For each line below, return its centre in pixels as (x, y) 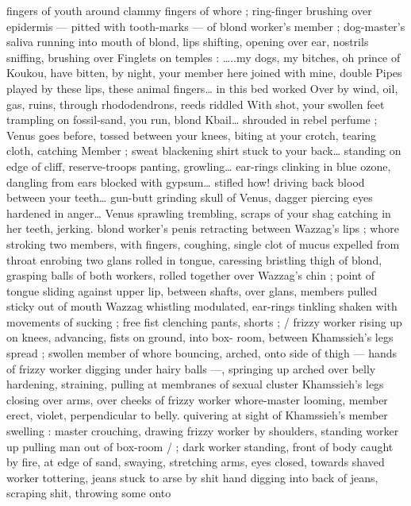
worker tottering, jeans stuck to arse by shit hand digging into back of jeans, (192, 477)
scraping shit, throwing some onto (89, 493)
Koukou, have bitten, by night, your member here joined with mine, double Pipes (204, 73)
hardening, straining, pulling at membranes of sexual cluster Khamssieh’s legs (195, 384)
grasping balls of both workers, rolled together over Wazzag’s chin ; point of (191, 275)
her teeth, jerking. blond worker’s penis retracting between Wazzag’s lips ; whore (203, 228)
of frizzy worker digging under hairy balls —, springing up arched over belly (191, 368)
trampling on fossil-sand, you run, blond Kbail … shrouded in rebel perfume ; (192, 120)
